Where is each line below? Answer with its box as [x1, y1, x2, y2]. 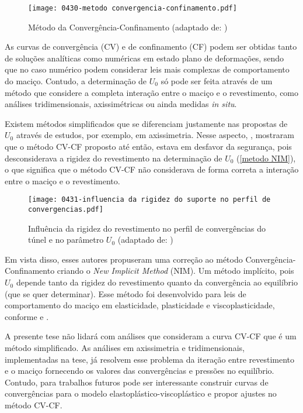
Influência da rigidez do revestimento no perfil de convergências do [28, 222, 266, 234]
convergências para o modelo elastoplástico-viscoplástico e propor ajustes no [5, 387, 277, 400]
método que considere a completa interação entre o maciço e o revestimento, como [5, 86, 299, 98]
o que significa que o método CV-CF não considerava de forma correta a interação [5, 163, 299, 175]
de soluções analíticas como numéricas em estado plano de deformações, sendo [5, 51, 284, 64]
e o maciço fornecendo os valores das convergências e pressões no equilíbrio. [5, 364, 274, 377]
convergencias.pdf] [28, 205, 103, 214]
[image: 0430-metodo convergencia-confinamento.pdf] [28, 4, 237, 12]
